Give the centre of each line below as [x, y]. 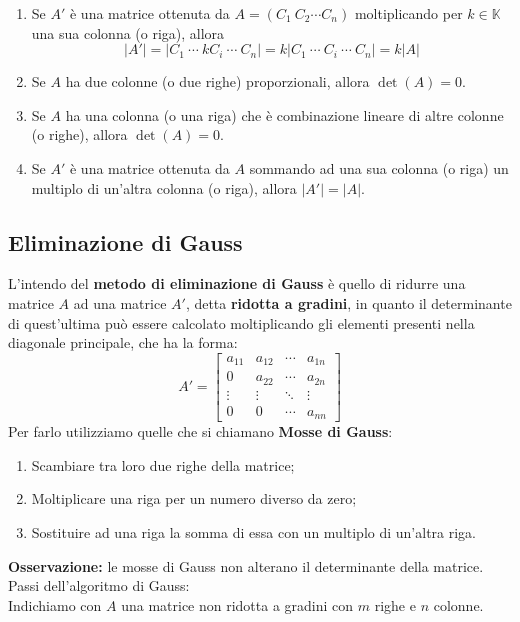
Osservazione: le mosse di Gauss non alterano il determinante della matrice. [246, 565]
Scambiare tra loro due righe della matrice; [163, 464]
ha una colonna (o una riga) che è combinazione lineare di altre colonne [284, 114]
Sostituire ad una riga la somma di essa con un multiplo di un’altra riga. [254, 532]
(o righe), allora [79, 134]
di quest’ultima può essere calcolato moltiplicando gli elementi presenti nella [241, 322]
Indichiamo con [55, 604]
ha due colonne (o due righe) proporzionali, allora [217, 81]
